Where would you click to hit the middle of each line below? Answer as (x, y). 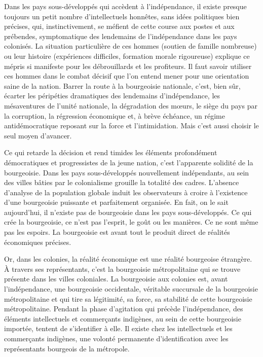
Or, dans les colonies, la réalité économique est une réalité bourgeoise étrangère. (128, 259)
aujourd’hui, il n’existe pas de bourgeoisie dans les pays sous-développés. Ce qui (128, 212)
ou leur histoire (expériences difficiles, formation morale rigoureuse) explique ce (127, 56)
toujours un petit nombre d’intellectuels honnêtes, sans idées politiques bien (122, 16)
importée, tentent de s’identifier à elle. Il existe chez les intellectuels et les (118, 328)
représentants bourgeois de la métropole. (67, 348)
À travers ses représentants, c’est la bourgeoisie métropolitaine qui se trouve (122, 269)
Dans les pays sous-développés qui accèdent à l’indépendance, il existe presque (125, 6)
